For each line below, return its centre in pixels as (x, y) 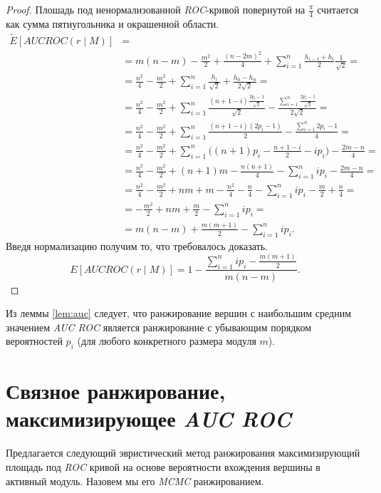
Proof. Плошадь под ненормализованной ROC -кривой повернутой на (156, 9)
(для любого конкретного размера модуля (167, 341)
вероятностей (34, 341)
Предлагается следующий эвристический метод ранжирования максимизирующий (183, 453)
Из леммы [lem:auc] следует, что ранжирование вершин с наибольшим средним (179, 313)
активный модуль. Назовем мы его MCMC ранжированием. (135, 481)
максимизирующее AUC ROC (148, 419)
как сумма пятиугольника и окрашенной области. (113, 23)
